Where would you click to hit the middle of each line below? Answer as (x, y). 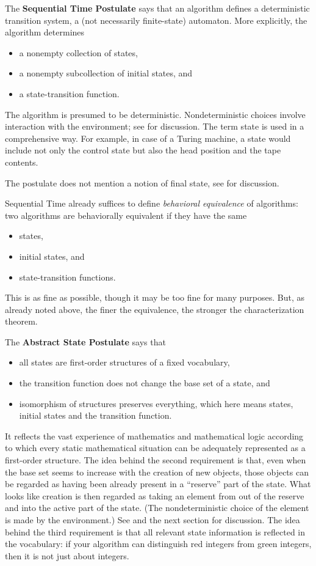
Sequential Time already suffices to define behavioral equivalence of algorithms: (152, 203)
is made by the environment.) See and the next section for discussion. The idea (153, 520)
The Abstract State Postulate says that (85, 341)
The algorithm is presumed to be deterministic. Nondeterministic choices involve (155, 114)
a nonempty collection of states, (78, 52)
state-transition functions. (67, 277)
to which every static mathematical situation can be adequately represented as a (155, 448)
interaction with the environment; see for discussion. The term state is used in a (155, 126)
